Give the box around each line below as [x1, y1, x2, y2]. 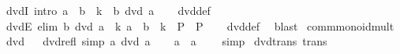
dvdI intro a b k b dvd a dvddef [6, 2, 211, 18]
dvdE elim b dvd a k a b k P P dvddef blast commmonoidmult [6, 17, 394, 34]
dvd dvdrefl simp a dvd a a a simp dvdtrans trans [6, 33, 327, 49]
